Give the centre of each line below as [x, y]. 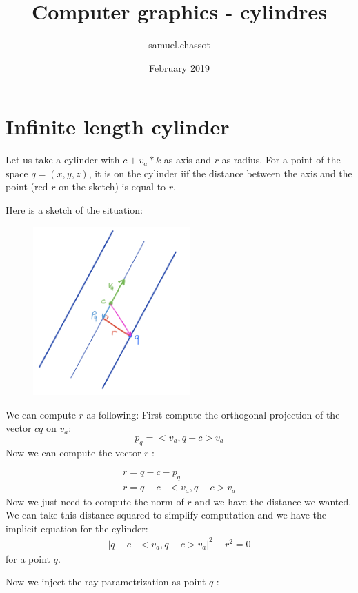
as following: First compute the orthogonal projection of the [213, 414]
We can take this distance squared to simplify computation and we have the [166, 515]
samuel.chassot [179, 44]
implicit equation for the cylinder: [77, 528]
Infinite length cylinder [118, 127]
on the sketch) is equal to [112, 187]
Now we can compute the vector [73, 452]
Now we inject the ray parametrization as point [106, 582]
